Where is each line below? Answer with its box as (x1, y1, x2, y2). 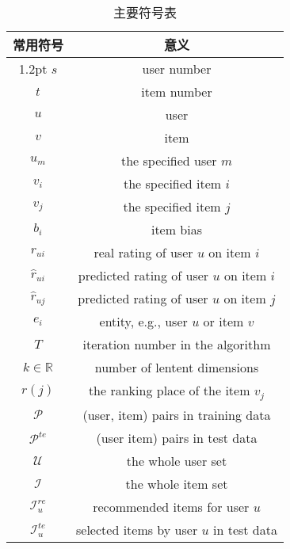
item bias (151, 220, 203, 238)
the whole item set (125, 474, 228, 493)
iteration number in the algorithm (82, 335, 271, 353)
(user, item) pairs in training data (82, 405, 271, 424)
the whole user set (126, 451, 227, 470)
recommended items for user (93, 497, 250, 516)
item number (141, 82, 212, 101)
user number (142, 59, 212, 78)
